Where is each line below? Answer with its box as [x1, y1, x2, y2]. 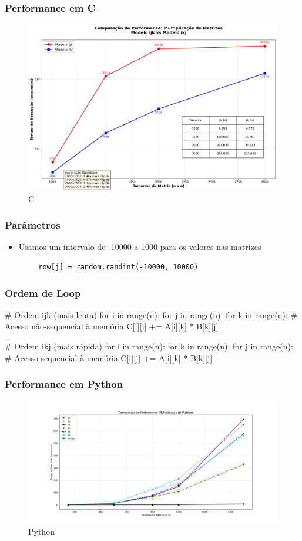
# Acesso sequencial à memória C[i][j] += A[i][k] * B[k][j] [5, 351, 213, 364]
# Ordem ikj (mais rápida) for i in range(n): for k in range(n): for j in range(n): [5, 340, 293, 352]
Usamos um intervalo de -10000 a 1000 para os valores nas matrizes [18, 240, 261, 253]
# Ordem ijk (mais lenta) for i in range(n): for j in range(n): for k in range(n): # [5, 308, 298, 321]
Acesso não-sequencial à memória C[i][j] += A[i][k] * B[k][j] [5, 320, 219, 332]
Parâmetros [5, 217, 61, 232]
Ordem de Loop [5, 285, 81, 300]
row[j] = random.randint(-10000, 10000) [38, 263, 199, 272]
